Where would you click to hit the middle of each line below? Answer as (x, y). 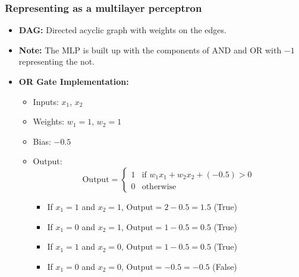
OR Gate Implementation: (74, 81)
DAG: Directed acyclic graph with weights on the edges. (122, 30)
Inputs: (46, 101)
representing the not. (57, 61)
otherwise (159, 187)
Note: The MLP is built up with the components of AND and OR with (150, 50)
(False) (225, 266)
